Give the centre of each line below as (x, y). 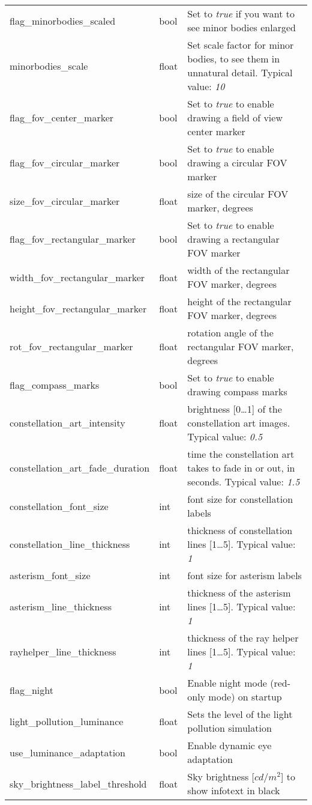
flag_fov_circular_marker (65, 163)
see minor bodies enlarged (241, 27)
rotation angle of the (230, 333)
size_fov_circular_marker (65, 201)
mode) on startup (245, 697)
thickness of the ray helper (243, 638)
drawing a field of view (235, 117)
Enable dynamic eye (229, 745)
